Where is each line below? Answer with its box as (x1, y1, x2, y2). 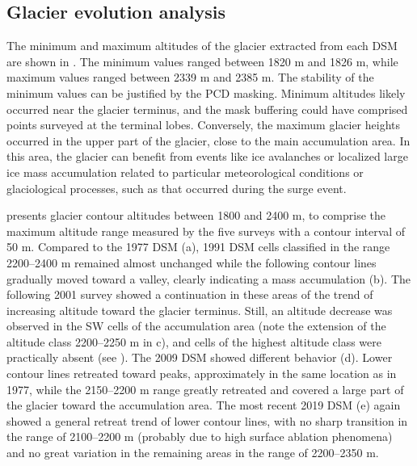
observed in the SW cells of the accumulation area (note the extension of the (6, 317, 386, 334)
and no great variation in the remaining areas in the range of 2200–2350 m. (6, 444, 379, 461)
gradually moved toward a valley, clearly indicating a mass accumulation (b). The (6, 270, 411, 287)
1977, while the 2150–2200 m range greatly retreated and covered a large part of (6, 380, 404, 397)
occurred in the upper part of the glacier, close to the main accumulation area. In (6, 132, 411, 149)
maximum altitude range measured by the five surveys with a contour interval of (6, 222, 406, 239)
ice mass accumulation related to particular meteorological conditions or (6, 163, 364, 180)
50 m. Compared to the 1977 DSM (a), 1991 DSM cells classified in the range (6, 238, 390, 255)
